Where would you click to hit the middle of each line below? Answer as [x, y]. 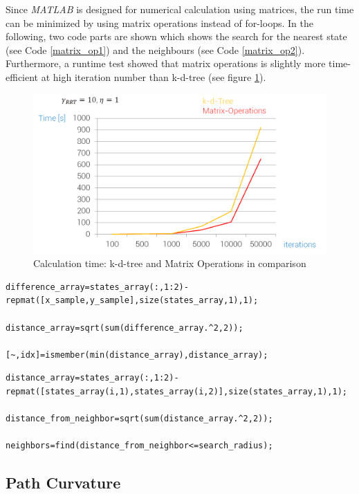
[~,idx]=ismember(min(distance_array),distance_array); [137, 355]
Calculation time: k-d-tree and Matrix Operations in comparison [170, 263]
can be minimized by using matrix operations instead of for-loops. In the [159, 22]
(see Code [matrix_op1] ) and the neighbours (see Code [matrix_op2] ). [155, 49]
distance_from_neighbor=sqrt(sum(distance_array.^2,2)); [139, 419]
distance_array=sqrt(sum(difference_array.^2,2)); [125, 328]
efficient [22, 76]
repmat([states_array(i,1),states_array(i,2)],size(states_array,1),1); [176, 391]
